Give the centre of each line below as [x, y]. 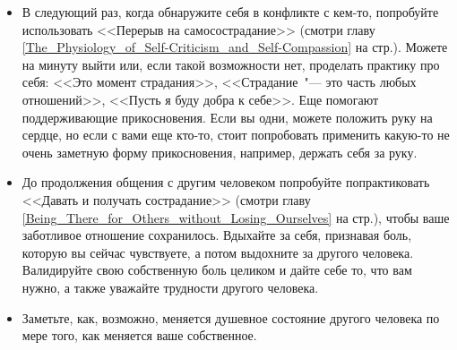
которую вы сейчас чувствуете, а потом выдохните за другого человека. [218, 252]
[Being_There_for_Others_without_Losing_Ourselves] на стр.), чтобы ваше [236, 217]
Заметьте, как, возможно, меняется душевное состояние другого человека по [231, 317]
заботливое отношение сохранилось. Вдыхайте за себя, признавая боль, [217, 235]
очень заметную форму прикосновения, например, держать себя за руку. [220, 152]
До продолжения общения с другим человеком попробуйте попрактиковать [226, 182]
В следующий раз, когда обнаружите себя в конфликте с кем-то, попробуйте [230, 12]
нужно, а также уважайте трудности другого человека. [170, 287]
